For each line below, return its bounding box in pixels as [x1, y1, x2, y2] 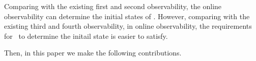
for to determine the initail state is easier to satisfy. [4, 30, 168, 41]
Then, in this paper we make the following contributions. [4, 47, 182, 58]
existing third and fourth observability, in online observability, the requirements [4, 21, 252, 31]
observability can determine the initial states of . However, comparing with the [4, 11, 250, 21]
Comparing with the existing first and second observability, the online [4, 1, 222, 11]
